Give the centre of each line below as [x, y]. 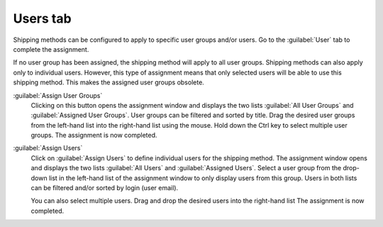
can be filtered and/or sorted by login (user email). [105, 188]
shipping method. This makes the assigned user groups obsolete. [109, 82]
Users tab [42, 18]
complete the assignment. [51, 49]
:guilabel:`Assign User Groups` [58, 95]
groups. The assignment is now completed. [94, 135]
